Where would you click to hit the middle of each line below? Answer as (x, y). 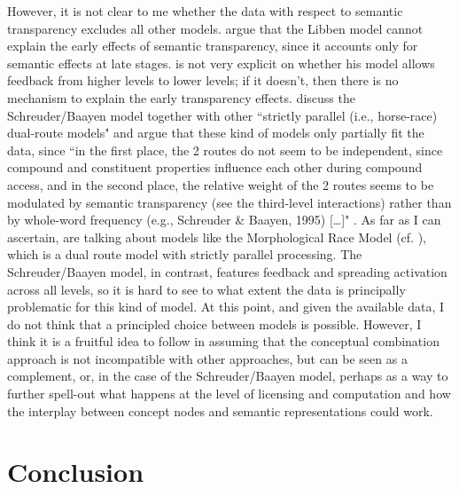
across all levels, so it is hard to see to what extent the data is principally (206, 289)
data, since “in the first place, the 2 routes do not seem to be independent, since (225, 150)
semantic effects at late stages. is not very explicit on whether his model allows (221, 63)
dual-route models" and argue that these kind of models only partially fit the (216, 133)
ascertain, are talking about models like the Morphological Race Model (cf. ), (217, 237)
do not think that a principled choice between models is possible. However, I (214, 323)
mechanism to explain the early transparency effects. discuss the (181, 97)
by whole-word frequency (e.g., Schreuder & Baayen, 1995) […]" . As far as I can (224, 220)
